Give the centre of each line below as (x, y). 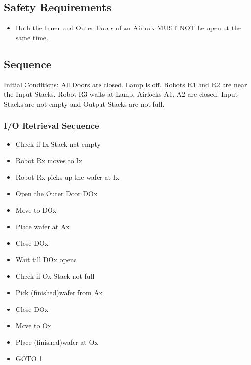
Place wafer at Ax (42, 226)
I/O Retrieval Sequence (51, 126)
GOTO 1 (29, 358)
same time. (32, 37)
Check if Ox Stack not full (55, 276)
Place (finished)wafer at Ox (57, 342)
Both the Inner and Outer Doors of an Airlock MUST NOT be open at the (128, 28)
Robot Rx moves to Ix (49, 160)
